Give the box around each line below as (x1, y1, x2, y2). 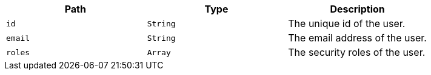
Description (330, 3, 385, 15)
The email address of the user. (288, 32, 427, 44)
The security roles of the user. (288, 46, 426, 58)
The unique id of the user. (288, 17, 406, 29)
